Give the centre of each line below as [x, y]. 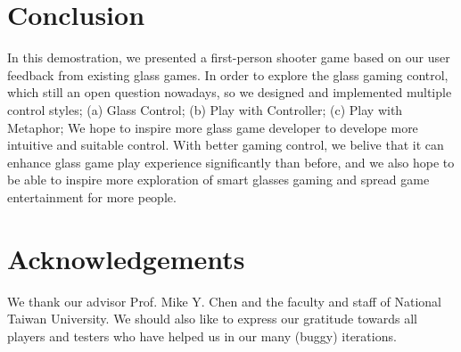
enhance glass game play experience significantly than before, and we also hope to [231, 162]
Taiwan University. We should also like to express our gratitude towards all [212, 319]
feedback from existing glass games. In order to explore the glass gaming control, [228, 74]
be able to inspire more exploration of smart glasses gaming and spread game [218, 180]
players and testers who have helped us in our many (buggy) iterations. [202, 336]
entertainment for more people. [92, 196]
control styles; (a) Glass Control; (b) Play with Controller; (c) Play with [205, 109]
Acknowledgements [126, 258]
